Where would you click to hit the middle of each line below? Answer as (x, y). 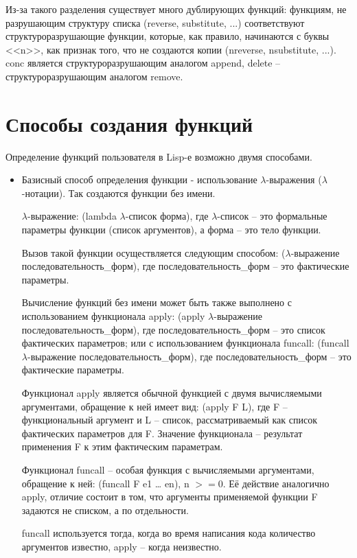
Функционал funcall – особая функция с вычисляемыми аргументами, (168, 469)
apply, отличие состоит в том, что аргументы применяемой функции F (170, 497)
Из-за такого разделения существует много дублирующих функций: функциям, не (176, 9)
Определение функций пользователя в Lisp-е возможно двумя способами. (159, 156)
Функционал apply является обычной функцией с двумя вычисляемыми (172, 393)
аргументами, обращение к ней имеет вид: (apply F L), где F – (154, 406)
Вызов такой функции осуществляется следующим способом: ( (153, 252)
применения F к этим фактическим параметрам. (122, 446)
